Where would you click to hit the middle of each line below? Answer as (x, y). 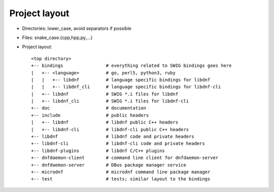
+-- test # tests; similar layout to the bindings (121, 179)
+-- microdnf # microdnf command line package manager (121, 172)
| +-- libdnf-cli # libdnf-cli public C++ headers (110, 129)
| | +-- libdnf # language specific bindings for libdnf (121, 80)
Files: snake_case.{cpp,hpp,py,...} (57, 37)
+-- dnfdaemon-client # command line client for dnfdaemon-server (125, 158)
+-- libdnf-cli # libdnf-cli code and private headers (118, 144)
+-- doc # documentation (89, 108)
